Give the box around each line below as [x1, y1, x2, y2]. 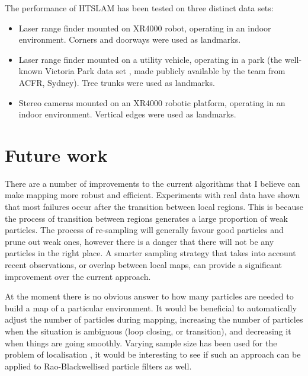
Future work [5, 142, 108, 167]
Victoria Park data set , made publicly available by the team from [45, 65, 285, 77]
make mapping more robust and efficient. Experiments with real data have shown [5, 189, 300, 201]
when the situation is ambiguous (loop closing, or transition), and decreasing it [5, 325, 291, 337]
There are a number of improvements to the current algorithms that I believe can [5, 177, 300, 189]
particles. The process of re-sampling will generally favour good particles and [5, 224, 284, 236]
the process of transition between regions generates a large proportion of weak [5, 212, 288, 224]
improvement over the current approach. [5, 270, 151, 282]
